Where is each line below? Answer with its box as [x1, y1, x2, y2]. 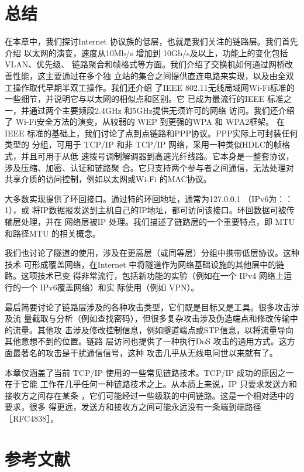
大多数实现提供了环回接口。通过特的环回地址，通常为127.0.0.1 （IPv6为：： [5, 192, 293, 204]
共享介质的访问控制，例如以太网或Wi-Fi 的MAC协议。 [5, 173, 212, 185]
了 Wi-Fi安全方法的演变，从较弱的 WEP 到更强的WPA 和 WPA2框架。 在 [5, 115, 285, 128]
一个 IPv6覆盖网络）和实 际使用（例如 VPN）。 [20, 281, 199, 293]
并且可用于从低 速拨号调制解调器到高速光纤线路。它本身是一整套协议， [20, 150, 294, 162]
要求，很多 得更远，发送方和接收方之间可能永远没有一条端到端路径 [5, 401, 261, 413]
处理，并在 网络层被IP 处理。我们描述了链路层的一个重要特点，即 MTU [20, 216, 295, 228]
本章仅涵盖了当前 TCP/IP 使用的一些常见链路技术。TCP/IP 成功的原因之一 [5, 366, 294, 378]
